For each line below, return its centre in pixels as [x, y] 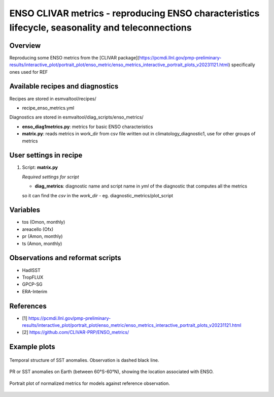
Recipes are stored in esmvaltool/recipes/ [53, 99]
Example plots [32, 347]
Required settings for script [50, 177]
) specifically [242, 65]
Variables [25, 210]
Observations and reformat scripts [65, 258]
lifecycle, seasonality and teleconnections [101, 27]
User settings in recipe [46, 155]
